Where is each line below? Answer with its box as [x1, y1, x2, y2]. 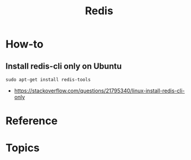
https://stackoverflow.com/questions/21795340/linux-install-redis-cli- [14, 87, 185, 94]
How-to [5, 37, 44, 51]
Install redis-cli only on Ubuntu [5, 61, 122, 71]
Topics [5, 141, 40, 155]
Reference [5, 114, 58, 128]
